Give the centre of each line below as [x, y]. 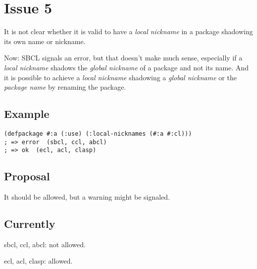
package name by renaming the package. [65, 87]
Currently [30, 224]
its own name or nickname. [45, 41]
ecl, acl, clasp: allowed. [38, 261]
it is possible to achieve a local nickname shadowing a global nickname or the [120, 77]
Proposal [27, 176]
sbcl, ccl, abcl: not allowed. [45, 244]
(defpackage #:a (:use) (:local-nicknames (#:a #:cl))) [98, 134]
